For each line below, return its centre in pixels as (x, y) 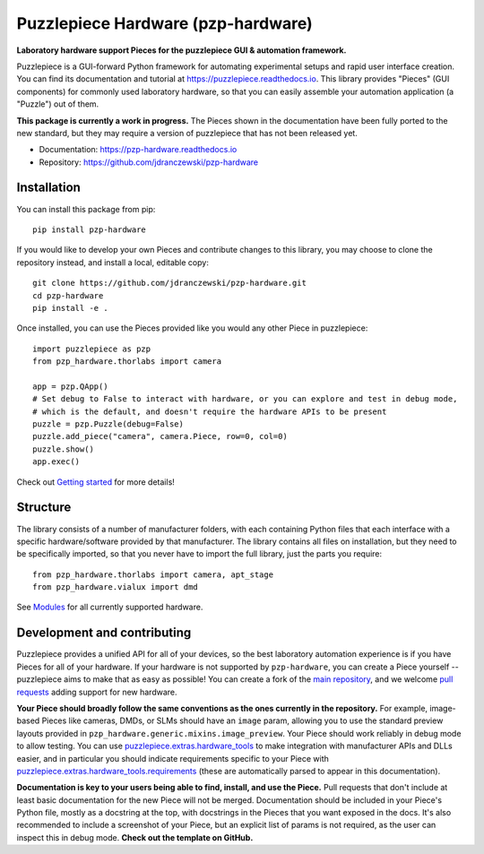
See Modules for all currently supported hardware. (110, 607)
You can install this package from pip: (86, 209)
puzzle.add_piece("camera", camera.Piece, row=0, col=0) (160, 436)
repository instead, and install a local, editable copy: (113, 262)
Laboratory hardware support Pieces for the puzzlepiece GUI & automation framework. (181, 50)
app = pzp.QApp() (70, 386)
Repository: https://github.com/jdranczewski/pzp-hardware (149, 162)
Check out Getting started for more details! (95, 482)
